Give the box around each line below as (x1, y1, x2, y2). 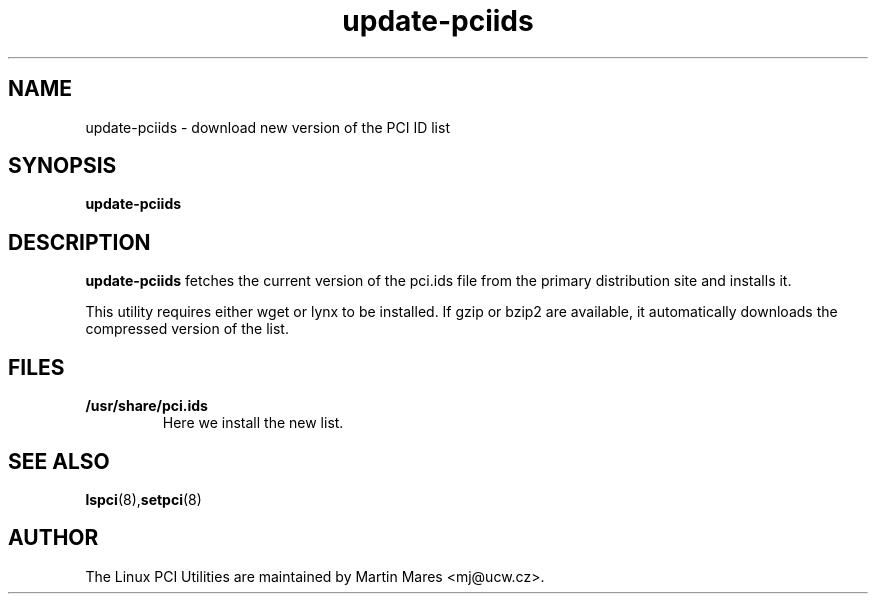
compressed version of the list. (85, 320, 289, 338)
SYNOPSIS (8, 153, 117, 179)
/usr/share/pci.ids (85, 397, 208, 415)
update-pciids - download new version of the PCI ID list (85, 118, 450, 136)
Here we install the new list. (162, 414, 344, 432)
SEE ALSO (8, 448, 110, 474)
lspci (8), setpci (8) (85, 490, 202, 508)
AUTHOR (8, 525, 99, 551)
